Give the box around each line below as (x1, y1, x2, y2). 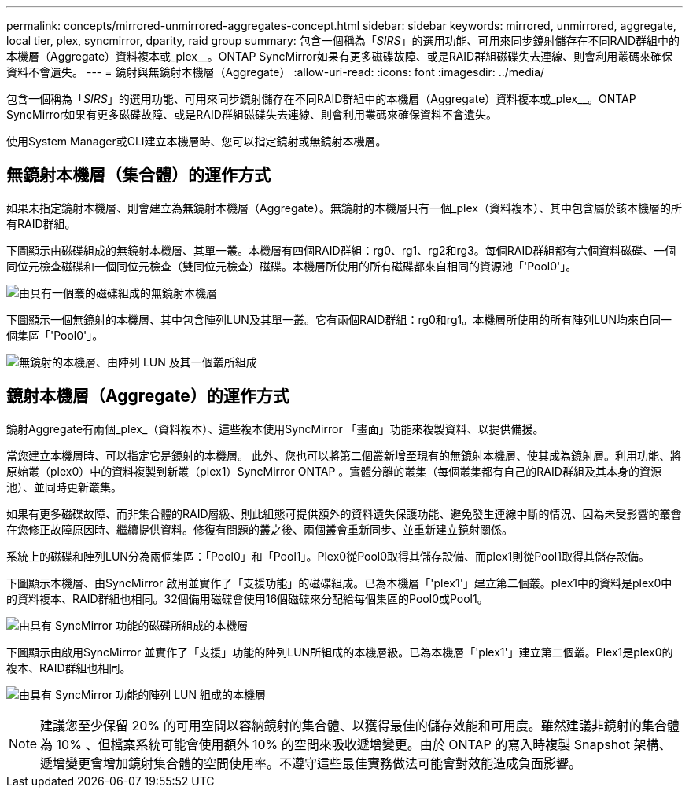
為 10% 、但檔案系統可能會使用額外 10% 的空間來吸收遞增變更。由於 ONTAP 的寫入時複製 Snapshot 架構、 (40, 736, 672, 752)
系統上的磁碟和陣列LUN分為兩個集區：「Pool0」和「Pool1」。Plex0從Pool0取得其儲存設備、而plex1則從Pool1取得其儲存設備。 (6, 549, 650, 563)
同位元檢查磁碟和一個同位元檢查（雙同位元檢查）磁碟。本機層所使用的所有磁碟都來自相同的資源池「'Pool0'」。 (6, 259, 577, 273)
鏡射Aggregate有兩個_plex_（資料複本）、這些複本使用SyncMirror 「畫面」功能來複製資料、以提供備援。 (6, 421, 544, 436)
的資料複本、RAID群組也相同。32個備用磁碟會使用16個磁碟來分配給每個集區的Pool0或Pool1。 (6, 591, 488, 605)
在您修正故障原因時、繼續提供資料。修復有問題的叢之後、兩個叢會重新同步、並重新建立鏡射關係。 (6, 522, 513, 536)
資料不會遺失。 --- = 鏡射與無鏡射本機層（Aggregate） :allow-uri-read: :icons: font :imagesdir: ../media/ (6, 65, 545, 79)
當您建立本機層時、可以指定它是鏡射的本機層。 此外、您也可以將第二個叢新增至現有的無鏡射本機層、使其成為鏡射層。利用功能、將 (6, 448, 681, 462)
